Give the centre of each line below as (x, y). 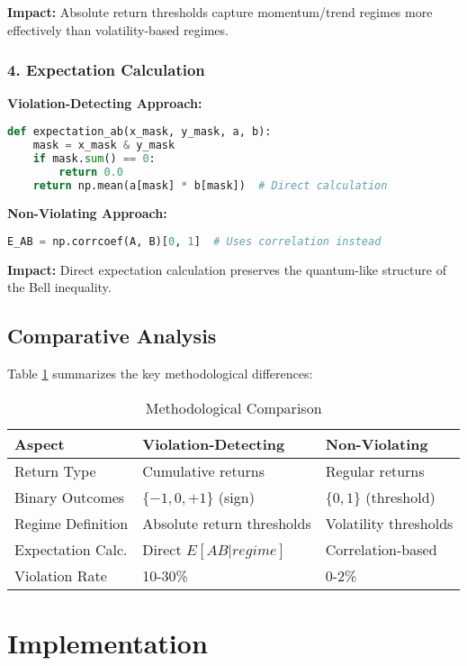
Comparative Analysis (112, 336)
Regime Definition (72, 523)
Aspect (40, 443)
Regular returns (375, 470)
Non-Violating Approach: (87, 213)
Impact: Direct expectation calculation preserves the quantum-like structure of (227, 269)
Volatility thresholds (389, 523)
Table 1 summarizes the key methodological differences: (160, 374)
